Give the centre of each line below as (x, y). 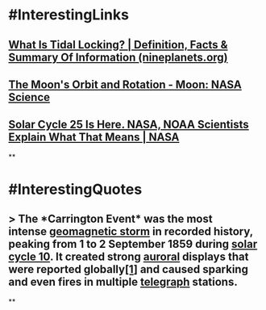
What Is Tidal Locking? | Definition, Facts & (118, 45)
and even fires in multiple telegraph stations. (123, 282)
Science (29, 97)
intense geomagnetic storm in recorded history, (131, 232)
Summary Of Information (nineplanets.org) (118, 57)
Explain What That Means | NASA (94, 138)
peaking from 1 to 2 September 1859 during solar (133, 244)
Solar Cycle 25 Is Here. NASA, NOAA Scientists (129, 125)
